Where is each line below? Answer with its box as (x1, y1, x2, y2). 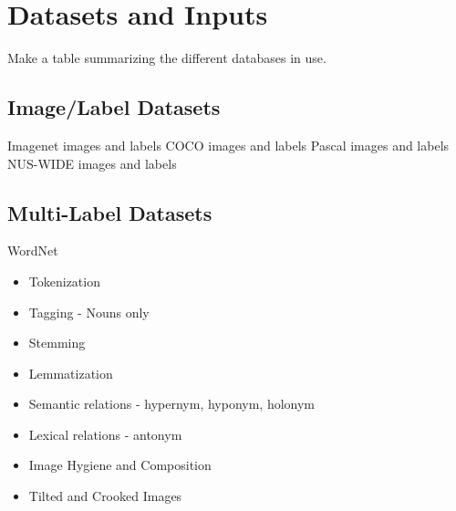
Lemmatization (28, 363, 113, 382)
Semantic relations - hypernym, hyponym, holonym (28, 394, 316, 413)
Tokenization (28, 271, 100, 290)
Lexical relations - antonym (28, 424, 182, 443)
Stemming (28, 333, 86, 352)
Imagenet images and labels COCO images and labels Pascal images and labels (7, 135, 450, 154)
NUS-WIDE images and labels (7, 153, 177, 172)
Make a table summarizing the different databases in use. (7, 48, 326, 68)
